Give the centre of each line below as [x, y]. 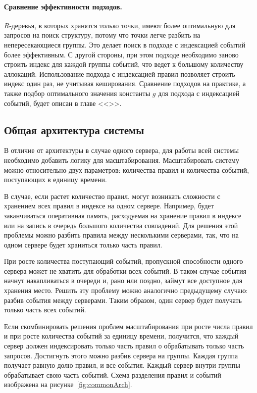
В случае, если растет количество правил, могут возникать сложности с [112, 196]
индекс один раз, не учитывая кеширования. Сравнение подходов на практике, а [125, 83]
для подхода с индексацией [199, 93]
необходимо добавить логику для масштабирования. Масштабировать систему [122, 160]
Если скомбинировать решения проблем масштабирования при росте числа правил [128, 326]
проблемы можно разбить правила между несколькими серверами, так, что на [121, 235]
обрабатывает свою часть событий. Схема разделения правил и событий [113, 374]
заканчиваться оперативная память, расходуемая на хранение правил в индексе [123, 215]
